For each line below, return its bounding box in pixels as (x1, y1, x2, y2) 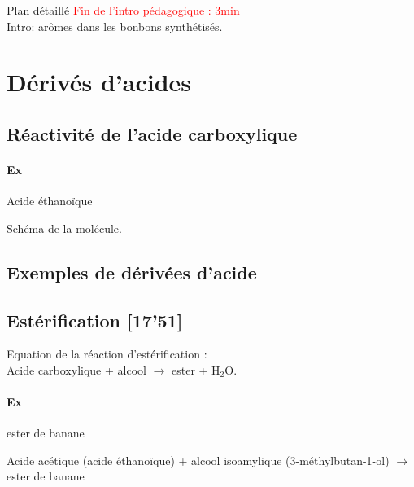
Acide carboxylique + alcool (7, 361, 146, 378)
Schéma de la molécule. (7, 219, 122, 236)
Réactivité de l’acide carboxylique (7, 121, 298, 146)
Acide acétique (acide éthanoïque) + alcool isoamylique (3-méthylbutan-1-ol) (7, 451, 390, 468)
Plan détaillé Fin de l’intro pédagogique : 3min (7, 2, 240, 18)
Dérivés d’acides (7, 65, 192, 99)
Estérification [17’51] (7, 307, 183, 332)
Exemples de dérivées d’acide (7, 259, 257, 284)
